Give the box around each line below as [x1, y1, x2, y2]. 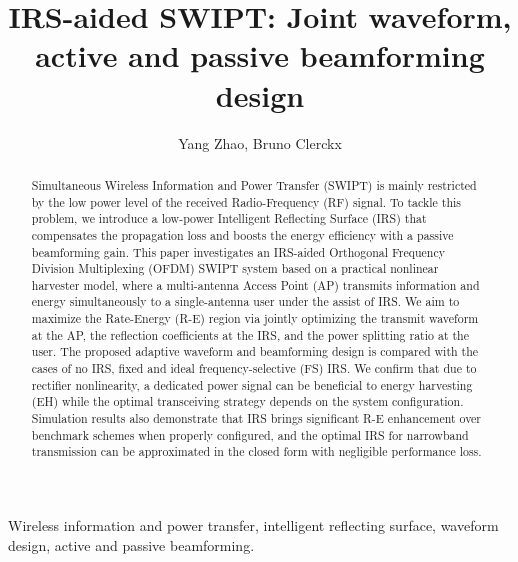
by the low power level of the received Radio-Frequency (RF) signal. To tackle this [31, 193, 462, 210]
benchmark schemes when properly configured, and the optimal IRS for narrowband [31, 426, 469, 443]
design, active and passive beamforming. [8, 534, 255, 555]
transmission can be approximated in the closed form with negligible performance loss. [31, 443, 482, 460]
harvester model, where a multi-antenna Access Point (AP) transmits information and [31, 276, 480, 293]
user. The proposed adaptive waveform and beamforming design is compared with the [31, 343, 479, 360]
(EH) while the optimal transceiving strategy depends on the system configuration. [31, 393, 464, 410]
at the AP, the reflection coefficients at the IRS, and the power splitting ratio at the [31, 326, 469, 343]
